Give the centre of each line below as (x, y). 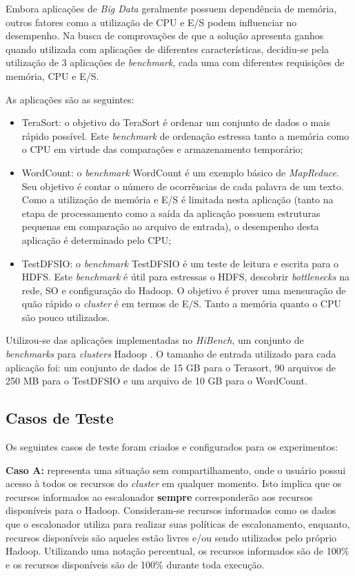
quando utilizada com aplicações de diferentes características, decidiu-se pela (168, 49)
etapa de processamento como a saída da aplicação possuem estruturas (171, 213)
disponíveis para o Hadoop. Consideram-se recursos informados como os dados (171, 510)
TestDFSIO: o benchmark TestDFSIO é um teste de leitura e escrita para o (180, 263)
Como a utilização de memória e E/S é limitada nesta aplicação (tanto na (177, 199)
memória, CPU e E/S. (52, 75)
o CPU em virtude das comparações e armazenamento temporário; (162, 149)
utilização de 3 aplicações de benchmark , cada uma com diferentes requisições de (175, 62)
